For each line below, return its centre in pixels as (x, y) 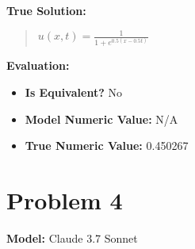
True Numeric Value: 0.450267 (107, 146)
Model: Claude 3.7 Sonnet (72, 238)
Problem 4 (65, 200)
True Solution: (46, 10)
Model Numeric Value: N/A (101, 119)
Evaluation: (38, 65)
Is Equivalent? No (73, 92)
